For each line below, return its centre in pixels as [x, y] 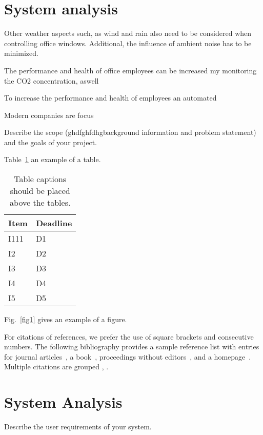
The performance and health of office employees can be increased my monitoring [130, 70]
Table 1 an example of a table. [53, 159]
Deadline [54, 223]
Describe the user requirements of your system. [78, 427]
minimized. [21, 53]
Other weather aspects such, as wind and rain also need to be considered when [128, 33]
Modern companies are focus [49, 115]
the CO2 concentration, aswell [52, 80]
